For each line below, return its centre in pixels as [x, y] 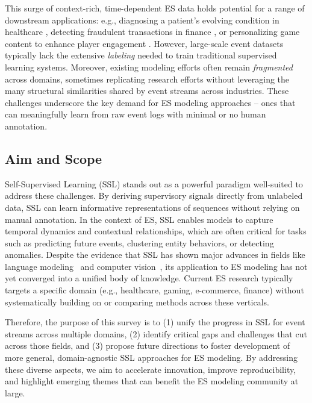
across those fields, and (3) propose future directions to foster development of [148, 345]
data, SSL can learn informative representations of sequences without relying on [152, 207]
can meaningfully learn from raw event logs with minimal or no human [136, 114]
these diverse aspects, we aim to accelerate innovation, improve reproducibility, [151, 369]
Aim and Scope [54, 158]
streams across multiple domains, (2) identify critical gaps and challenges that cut [156, 333]
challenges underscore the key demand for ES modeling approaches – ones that [150, 102]
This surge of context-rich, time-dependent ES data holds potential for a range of [155, 8]
